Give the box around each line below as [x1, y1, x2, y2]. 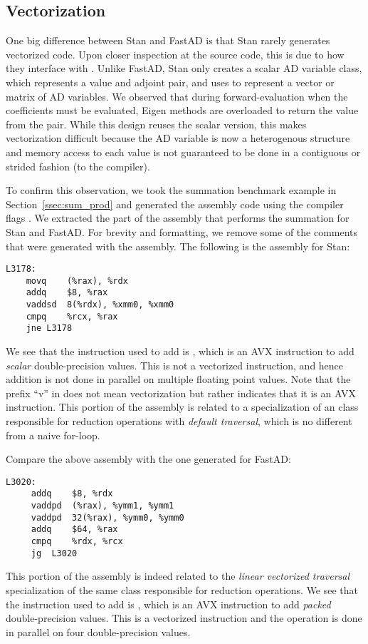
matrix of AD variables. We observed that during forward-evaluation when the [6, 88, 348, 103]
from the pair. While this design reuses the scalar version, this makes [6, 116, 307, 131]
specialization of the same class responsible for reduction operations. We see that [6, 582, 359, 597]
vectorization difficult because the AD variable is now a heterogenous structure [6, 131, 350, 145]
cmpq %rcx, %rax [26, 311, 118, 322]
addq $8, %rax [26, 287, 108, 298]
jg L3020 [31, 548, 78, 558]
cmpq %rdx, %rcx [31, 536, 123, 547]
